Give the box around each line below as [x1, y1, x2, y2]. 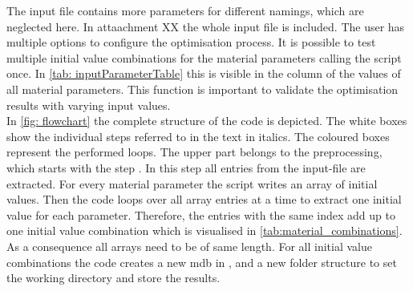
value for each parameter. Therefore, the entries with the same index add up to [6, 206, 395, 223]
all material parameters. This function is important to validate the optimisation [6, 80, 399, 97]
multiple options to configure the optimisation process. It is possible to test [6, 34, 376, 51]
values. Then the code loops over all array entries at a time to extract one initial [6, 191, 402, 208]
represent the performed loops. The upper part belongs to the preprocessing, [6, 143, 383, 160]
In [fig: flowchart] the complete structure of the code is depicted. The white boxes [6, 112, 407, 129]
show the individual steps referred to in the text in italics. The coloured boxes [6, 127, 390, 144]
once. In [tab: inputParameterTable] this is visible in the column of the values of [6, 65, 401, 82]
